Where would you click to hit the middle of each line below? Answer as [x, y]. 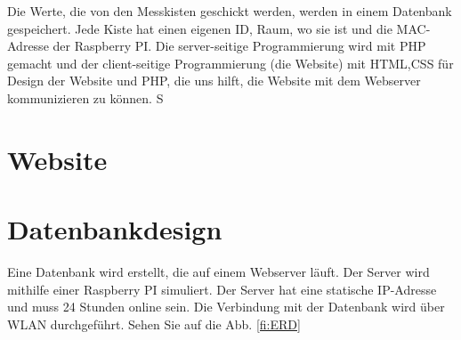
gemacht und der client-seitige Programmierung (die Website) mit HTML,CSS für [230, 63]
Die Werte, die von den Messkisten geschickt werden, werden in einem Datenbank [230, 11]
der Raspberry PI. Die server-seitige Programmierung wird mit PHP [239, 46]
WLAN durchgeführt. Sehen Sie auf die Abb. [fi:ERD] [154, 324]
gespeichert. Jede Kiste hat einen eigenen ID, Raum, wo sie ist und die [200, 28]
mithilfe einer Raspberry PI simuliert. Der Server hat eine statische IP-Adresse [222, 289]
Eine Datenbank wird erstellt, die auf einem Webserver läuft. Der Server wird [218, 272]
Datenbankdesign [115, 229]
